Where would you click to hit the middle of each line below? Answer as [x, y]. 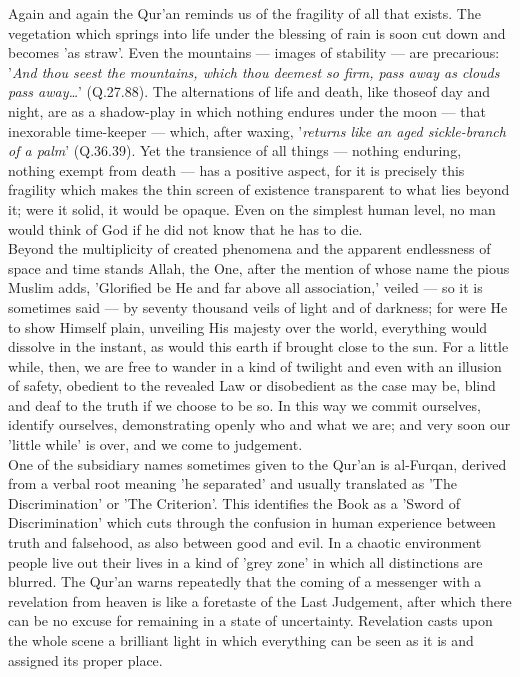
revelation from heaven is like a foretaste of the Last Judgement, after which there [260, 600]
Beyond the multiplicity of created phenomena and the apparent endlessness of [249, 248]
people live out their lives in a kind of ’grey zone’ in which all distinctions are [245, 561]
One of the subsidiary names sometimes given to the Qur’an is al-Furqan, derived [257, 463]
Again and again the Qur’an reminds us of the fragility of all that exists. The [244, 13]
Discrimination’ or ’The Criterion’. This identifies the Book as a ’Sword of [234, 502]
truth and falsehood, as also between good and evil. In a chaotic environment [245, 542]
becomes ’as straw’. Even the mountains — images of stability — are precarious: [254, 52]
